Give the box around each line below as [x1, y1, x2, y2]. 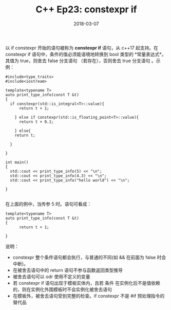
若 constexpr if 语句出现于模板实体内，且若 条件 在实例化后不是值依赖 [12, 280, 160, 286]
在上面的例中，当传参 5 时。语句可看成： [5, 200, 92, 207]
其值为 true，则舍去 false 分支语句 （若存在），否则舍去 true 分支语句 [5, 58, 150, 64]
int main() [5, 159, 29, 165]
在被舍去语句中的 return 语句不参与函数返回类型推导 [12, 267, 123, 273]
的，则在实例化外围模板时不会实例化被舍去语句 [12, 286, 112, 293]
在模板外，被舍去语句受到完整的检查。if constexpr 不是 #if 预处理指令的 [12, 293, 165, 299]
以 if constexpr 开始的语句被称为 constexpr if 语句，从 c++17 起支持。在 [5, 45, 158, 51]
